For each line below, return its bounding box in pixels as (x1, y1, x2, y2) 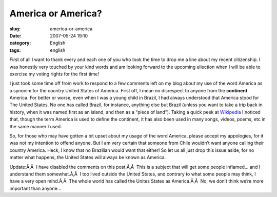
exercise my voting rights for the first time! (9, 71, 100, 77)
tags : (9, 47, 21, 53)
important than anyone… (9, 185, 62, 191)
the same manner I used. (9, 123, 62, 129)
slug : (9, 26, 21, 32)
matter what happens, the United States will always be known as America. (9, 154, 166, 161)
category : (9, 40, 31, 46)
